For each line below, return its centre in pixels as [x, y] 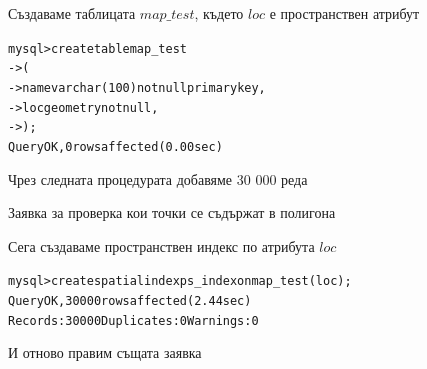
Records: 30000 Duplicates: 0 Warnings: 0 [133, 320]
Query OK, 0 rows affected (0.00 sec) [115, 146]
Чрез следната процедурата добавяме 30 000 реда [158, 178]
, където [219, 13]
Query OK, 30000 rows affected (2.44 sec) [130, 300]
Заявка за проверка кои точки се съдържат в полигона [172, 212]
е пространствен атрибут [344, 13]
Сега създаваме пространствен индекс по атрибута [161, 245]
